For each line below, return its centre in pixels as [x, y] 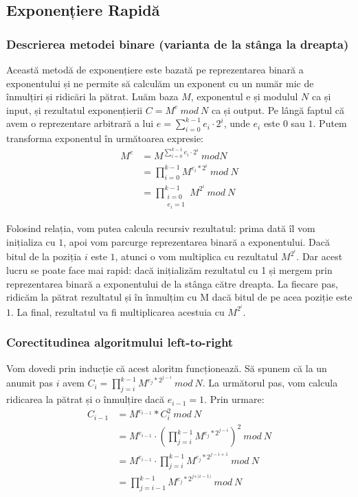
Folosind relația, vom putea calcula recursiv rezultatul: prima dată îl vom [161, 228]
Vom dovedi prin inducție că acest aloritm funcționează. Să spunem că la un [167, 368]
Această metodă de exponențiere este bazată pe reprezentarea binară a [155, 69]
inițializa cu [31, 241]
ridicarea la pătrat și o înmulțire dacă [86, 399]
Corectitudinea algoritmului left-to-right [120, 342]
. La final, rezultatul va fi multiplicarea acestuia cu [118, 311]
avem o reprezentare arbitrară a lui [80, 123]
